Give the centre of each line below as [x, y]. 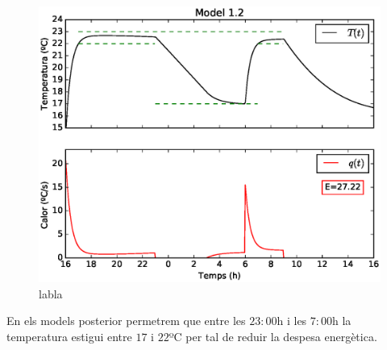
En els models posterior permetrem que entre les [126, 321]
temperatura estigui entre [69, 336]
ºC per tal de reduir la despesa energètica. [273, 336]
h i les [292, 321]
